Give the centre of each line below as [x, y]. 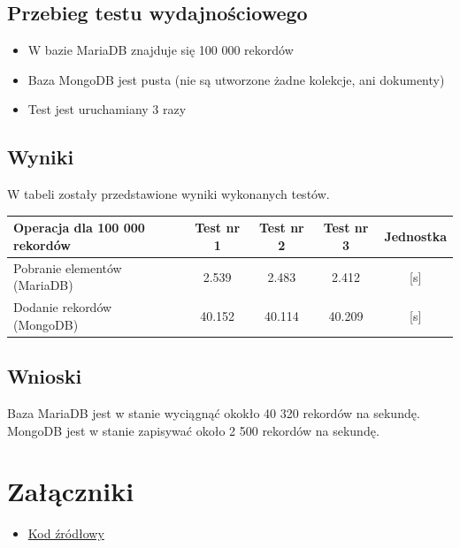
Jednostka [415, 236]
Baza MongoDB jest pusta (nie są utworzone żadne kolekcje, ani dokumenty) [236, 79]
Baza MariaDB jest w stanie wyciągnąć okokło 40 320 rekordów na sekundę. [214, 413]
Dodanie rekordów [63, 307]
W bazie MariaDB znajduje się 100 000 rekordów [161, 50]
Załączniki [71, 491]
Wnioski [45, 376]
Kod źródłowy [66, 533]
